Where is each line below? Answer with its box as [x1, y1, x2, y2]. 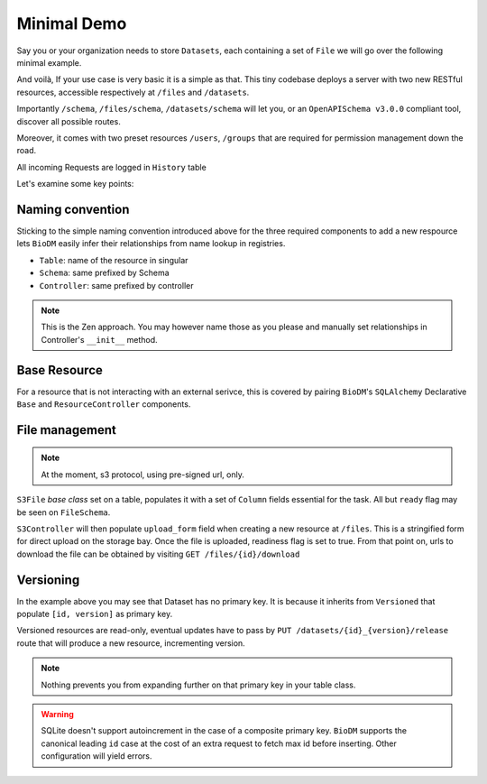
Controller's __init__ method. [41, 334, 158, 345]
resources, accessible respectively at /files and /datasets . [16, 87, 250, 97]
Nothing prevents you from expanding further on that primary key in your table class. [41, 679, 356, 690]
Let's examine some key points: [16, 179, 134, 189]
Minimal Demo [16, 14, 127, 33]
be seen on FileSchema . [16, 506, 111, 518]
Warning [41, 709, 74, 719]
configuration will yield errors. [41, 751, 152, 761]
